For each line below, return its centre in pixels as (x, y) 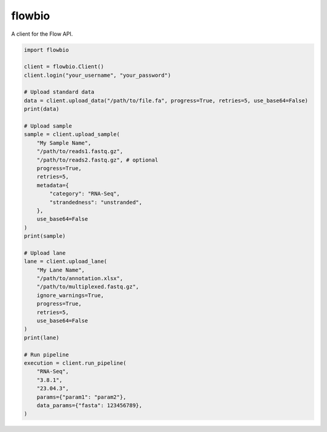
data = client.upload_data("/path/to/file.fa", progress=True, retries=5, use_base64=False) (166, 100)
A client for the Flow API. (42, 34)
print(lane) (42, 338)
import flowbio (46, 50)
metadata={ (53, 185)
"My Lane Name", (61, 270)
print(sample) (45, 236)
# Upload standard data (59, 92)
